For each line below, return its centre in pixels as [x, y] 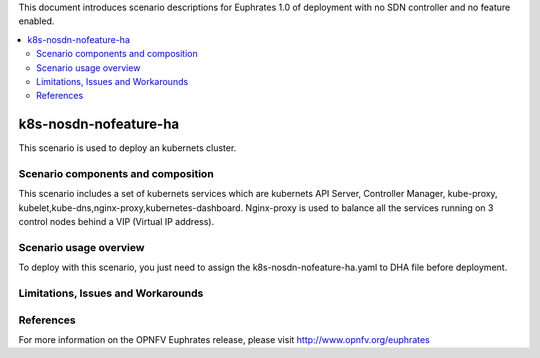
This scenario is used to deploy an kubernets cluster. [127, 148]
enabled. [36, 21]
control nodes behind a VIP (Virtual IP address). [116, 222]
